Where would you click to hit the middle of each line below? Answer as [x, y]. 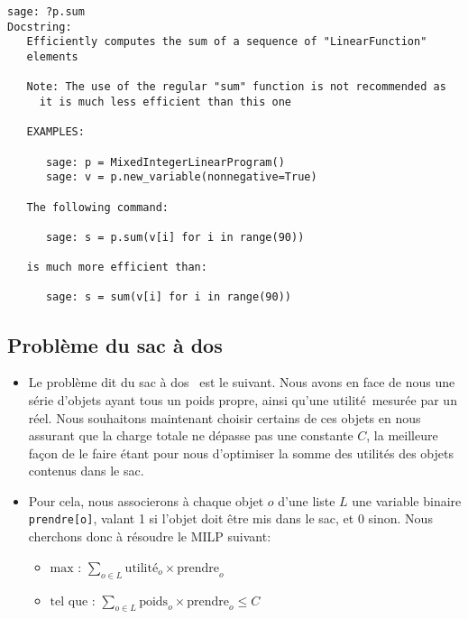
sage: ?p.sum [46, 12]
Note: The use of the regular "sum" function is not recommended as [236, 87]
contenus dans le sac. [86, 471]
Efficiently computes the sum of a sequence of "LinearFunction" [227, 42]
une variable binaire [407, 500]
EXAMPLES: [55, 132]
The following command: [97, 207]
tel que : [73, 601]
